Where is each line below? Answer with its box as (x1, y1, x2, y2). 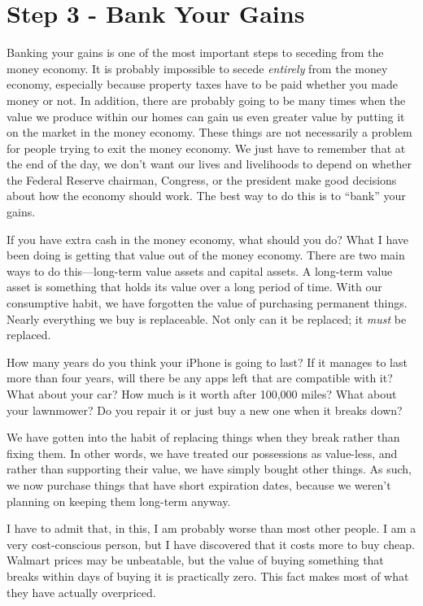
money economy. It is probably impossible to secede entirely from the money (7, 59, 388, 76)
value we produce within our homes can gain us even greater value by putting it (7, 107, 405, 124)
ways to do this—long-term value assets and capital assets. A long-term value (7, 262, 393, 279)
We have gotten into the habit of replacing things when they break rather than (7, 429, 400, 446)
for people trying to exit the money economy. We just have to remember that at (7, 139, 406, 156)
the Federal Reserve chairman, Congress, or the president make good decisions (7, 171, 397, 188)
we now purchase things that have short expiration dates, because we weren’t (7, 476, 391, 493)
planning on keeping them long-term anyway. (7, 492, 231, 509)
